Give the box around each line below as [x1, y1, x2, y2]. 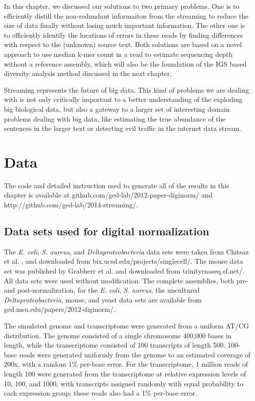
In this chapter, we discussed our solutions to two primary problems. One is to [4, 1, 239, 11]
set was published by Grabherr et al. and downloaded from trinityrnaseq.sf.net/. [4, 266, 245, 276]
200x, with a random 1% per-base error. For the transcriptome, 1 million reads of [4, 359, 248, 369]
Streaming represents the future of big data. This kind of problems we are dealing [4, 84, 249, 95]
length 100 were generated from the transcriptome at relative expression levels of [4, 368, 246, 378]
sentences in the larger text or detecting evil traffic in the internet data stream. [4, 123, 241, 133]
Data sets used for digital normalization [4, 224, 209, 239]
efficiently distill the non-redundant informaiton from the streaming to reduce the [4, 10, 249, 21]
